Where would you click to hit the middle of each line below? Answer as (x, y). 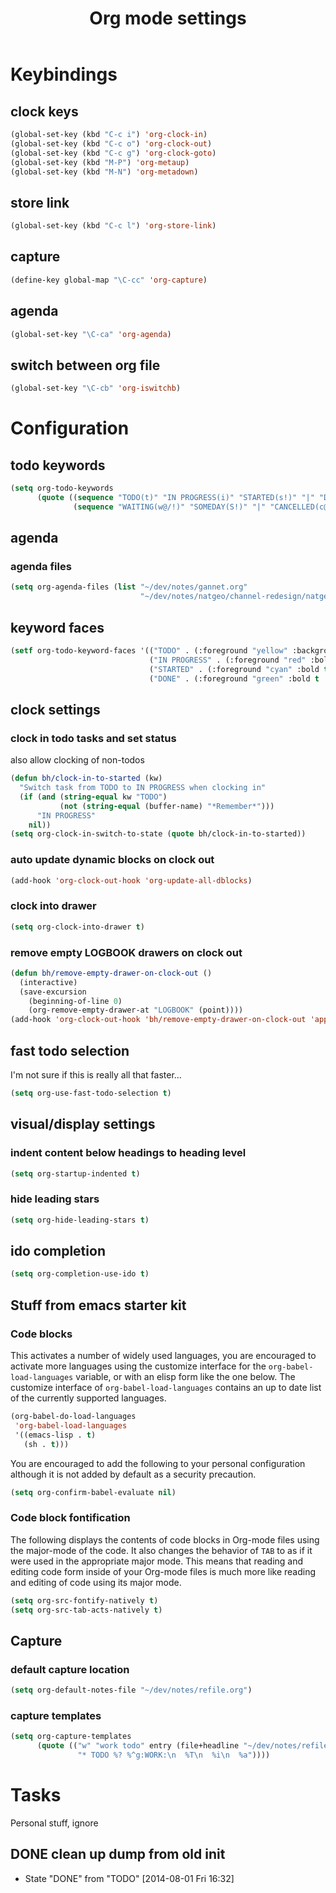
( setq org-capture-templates (71, 1737)
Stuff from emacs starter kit (98, 1305)
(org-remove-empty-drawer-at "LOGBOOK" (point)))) (136, 1010)
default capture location (70, 1669)
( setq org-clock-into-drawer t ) (77, 927)
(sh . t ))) (46, 1444)
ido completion (58, 1251)
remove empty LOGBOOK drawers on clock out (126, 952)
